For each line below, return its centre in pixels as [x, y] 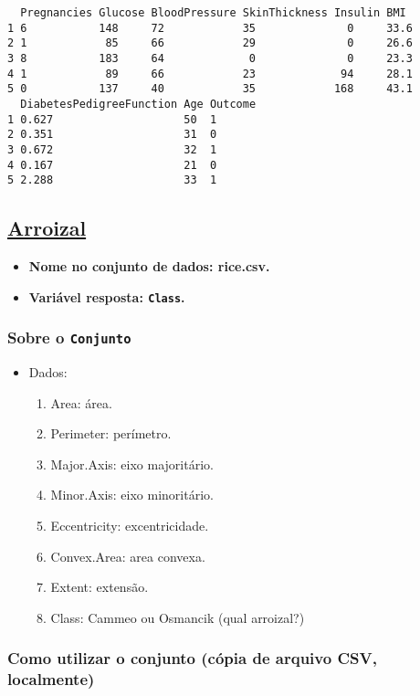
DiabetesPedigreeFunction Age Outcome [138, 104]
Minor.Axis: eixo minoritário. [132, 495]
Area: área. [81, 402]
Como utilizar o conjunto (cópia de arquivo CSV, [192, 658]
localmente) [51, 679]
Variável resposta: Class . [107, 296]
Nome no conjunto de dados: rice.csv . [149, 266]
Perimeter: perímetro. [111, 433]
